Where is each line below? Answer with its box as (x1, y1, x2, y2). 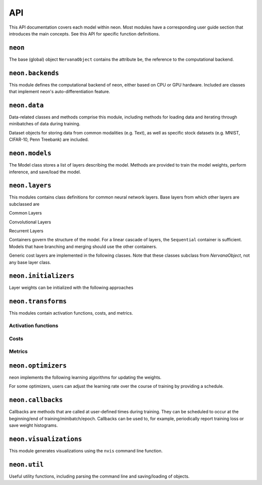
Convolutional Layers (9, 219, 51, 225)
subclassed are (9, 201, 40, 207)
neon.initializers (9, 272, 75, 280)
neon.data (9, 101, 44, 109)
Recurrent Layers (9, 228, 44, 234)
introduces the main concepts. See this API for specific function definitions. (9, 31, 160, 36)
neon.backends (9, 69, 59, 77)
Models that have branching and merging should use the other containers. (9, 243, 157, 250)
